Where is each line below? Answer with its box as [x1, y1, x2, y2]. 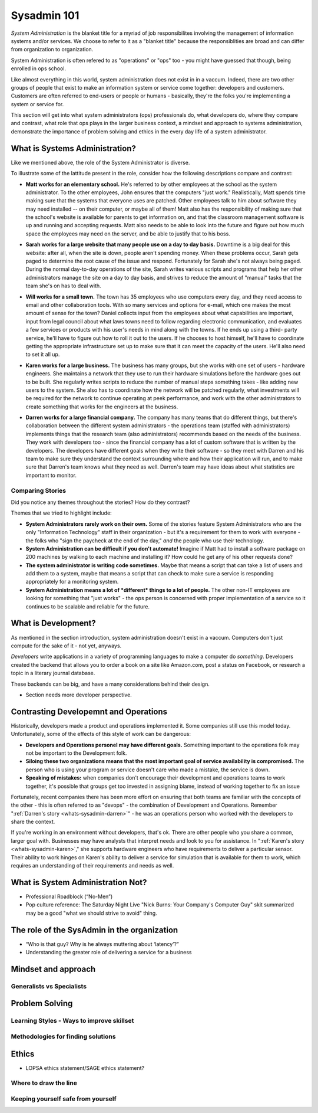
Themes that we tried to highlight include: [11, 509, 112, 516]
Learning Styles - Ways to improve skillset [11, 1017, 134, 1025]
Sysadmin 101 [11, 9, 79, 22]
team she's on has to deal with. [25, 282, 101, 289]
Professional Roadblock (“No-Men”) [25, 893, 113, 900]
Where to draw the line [11, 1079, 78, 1087]
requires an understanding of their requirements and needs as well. [11, 862, 174, 869]
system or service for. [11, 100, 64, 107]
